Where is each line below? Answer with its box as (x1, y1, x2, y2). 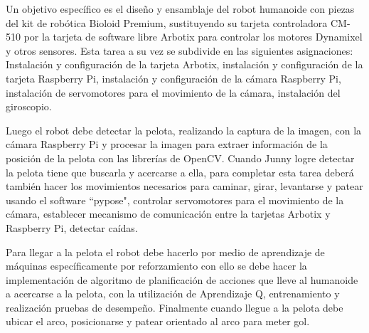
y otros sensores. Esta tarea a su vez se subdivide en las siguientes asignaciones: (6, 43, 353, 58)
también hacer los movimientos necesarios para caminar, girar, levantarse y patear (6, 179, 363, 194)
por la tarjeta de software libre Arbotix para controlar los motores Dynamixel (23, 29, 363, 44)
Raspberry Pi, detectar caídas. (6, 220, 138, 235)
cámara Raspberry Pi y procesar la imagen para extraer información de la (6, 137, 328, 152)
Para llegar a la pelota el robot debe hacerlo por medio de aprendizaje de (6, 244, 325, 259)
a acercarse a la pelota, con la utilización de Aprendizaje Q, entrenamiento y (6, 286, 340, 301)
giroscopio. (6, 99, 52, 114)
